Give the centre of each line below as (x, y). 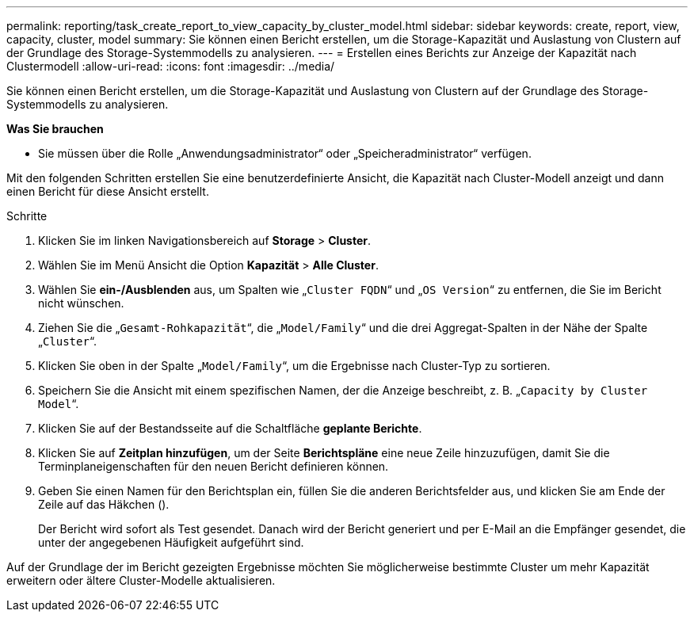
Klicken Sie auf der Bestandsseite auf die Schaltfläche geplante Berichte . (230, 428)
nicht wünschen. (81, 303)
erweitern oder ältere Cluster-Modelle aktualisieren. (141, 580)
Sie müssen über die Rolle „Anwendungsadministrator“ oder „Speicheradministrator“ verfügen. (285, 153)
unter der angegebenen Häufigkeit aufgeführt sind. (171, 542)
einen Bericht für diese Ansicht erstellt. (108, 191)
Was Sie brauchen (55, 129)
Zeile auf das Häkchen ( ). (104, 504)
